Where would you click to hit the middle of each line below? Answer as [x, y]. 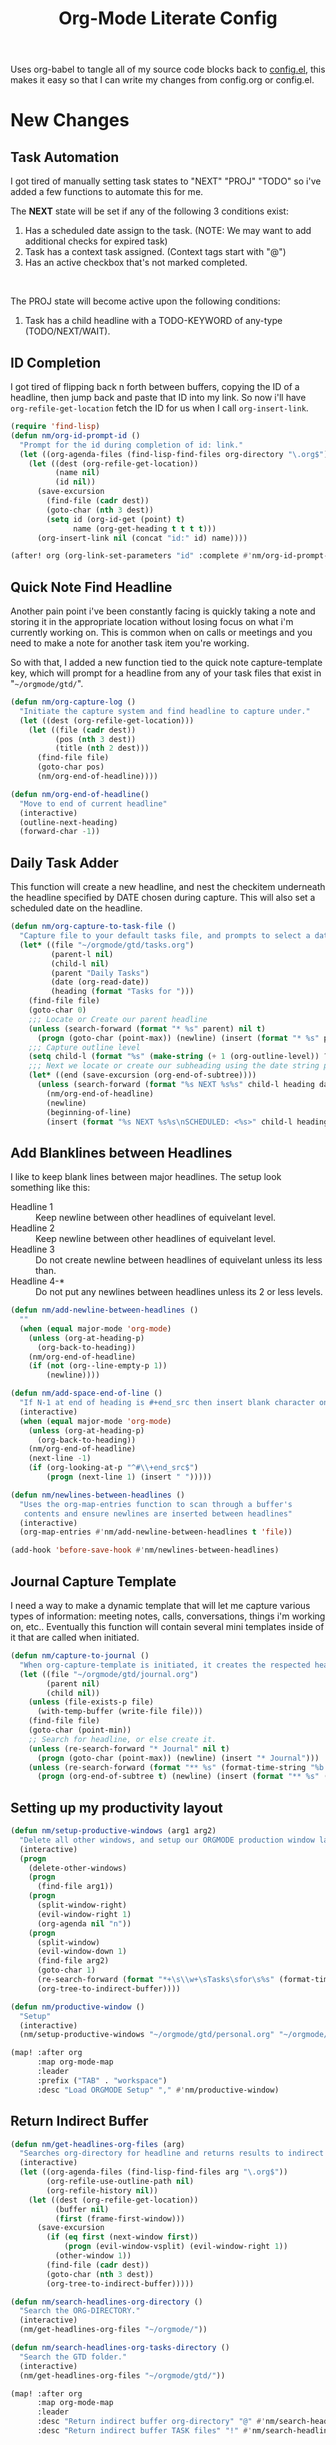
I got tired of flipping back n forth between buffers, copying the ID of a [155, 386]
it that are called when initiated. [75, 1637]
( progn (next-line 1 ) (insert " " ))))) [129, 1477]
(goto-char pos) [70, 767]
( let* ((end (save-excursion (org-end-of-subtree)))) [142, 1075]
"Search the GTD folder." [73, 2357]
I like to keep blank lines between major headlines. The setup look [146, 1177]
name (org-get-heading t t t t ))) [145, 528]
